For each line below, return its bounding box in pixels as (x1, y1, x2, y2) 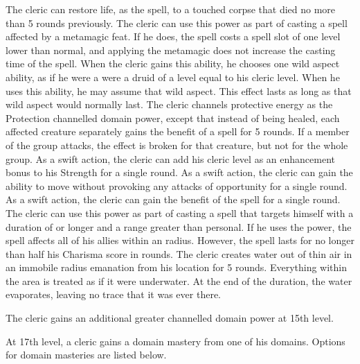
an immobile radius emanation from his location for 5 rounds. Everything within (6, 260, 348, 275)
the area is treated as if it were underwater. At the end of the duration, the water (6, 273, 352, 288)
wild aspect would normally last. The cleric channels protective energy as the (6, 97, 333, 112)
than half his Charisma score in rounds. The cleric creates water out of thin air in (6, 246, 352, 261)
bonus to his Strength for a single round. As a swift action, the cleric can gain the (6, 165, 353, 180)
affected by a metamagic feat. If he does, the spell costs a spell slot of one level (6, 29, 341, 44)
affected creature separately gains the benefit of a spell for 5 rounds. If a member (6, 124, 350, 139)
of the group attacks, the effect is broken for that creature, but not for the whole (6, 137, 348, 152)
